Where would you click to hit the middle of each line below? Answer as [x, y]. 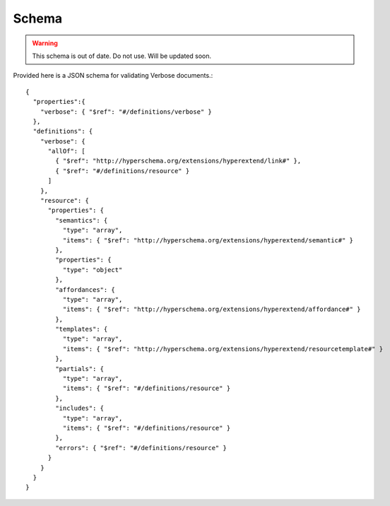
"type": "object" [93, 270]
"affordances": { [85, 289]
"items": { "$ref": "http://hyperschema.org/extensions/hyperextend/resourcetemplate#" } [223, 349]
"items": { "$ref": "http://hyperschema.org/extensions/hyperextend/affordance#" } [212, 310]
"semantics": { [82, 220]
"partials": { [80, 369]
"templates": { [82, 329]
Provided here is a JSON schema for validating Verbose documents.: [113, 76]
